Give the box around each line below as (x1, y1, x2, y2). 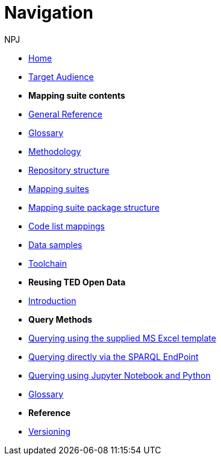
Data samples (28, 239, 82, 250)
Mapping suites (28, 183, 89, 194)
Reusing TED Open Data (28, 276, 126, 287)
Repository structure (28, 164, 110, 175)
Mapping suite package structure (28, 202, 160, 213)
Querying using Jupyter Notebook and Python (28, 370, 211, 381)
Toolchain (28, 258, 67, 269)
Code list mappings (28, 220, 105, 231)
